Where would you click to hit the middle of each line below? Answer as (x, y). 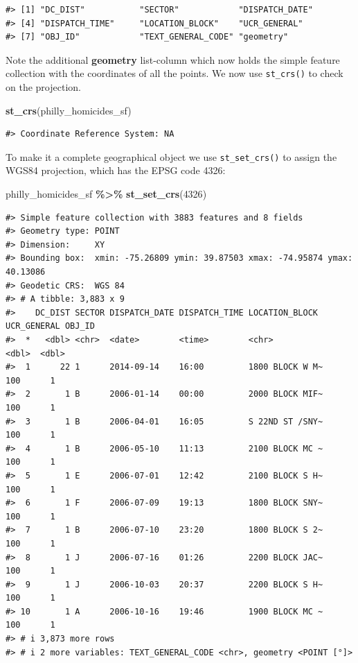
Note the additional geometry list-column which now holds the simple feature (173, 59)
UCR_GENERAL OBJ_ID (50, 326)
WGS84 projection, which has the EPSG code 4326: (116, 170)
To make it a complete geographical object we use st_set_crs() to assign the (171, 156)
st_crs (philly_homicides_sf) (69, 110)
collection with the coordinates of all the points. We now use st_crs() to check (174, 73)
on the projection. (43, 87)
